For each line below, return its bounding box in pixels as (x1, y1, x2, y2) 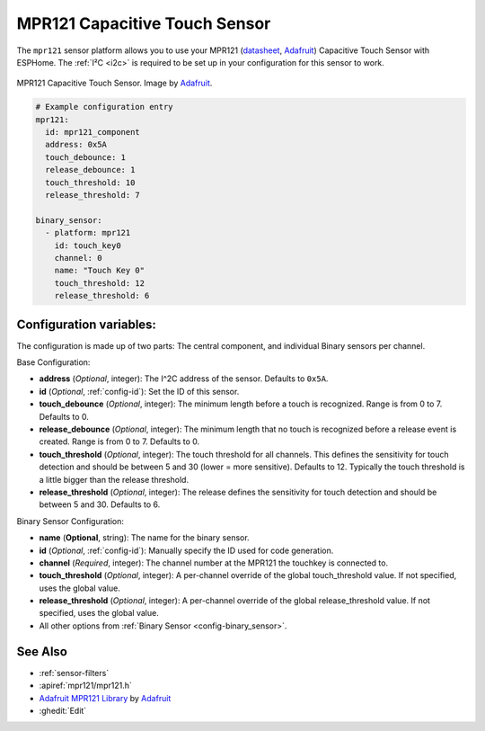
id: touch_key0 (54, 240, 121, 251)
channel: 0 (54, 253, 102, 263)
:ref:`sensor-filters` (39, 667, 110, 678)
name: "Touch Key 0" (54, 265, 145, 276)
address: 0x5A (45, 139, 108, 150)
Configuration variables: (16, 316, 157, 332)
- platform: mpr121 (45, 227, 131, 238)
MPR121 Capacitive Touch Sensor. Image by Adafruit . (16, 77, 213, 89)
